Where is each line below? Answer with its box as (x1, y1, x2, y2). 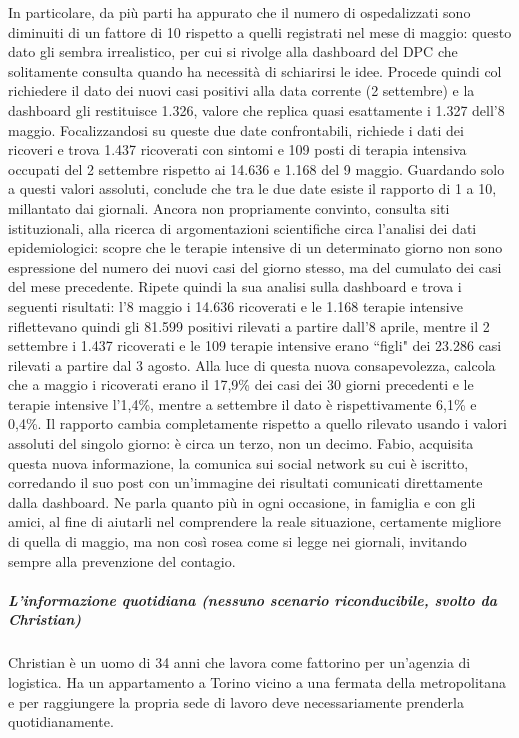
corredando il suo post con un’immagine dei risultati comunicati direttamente (8, 472, 483, 493)
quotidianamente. (8, 711, 114, 732)
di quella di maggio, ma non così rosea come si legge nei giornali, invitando (8, 531, 467, 552)
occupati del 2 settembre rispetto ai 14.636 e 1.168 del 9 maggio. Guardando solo (8, 158, 505, 179)
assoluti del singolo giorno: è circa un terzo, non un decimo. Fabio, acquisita (8, 433, 474, 454)
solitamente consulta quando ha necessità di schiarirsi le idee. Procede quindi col (8, 60, 502, 81)
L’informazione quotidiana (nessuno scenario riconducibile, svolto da (8, 589, 498, 610)
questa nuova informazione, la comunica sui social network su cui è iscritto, (8, 452, 469, 473)
